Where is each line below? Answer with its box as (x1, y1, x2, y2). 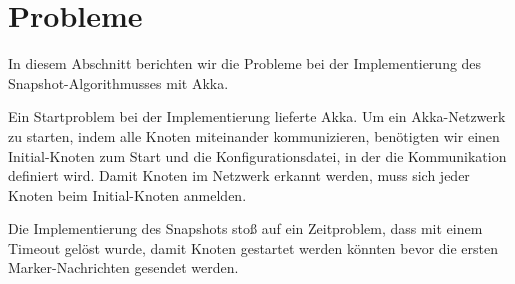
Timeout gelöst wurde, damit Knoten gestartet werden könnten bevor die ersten (8, 237, 499, 258)
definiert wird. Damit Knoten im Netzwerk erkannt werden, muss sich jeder (8, 165, 470, 186)
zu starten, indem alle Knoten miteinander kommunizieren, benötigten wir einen (8, 125, 500, 146)
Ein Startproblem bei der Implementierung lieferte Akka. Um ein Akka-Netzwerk (8, 106, 506, 127)
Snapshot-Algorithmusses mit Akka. (8, 72, 229, 93)
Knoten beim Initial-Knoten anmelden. (8, 184, 247, 205)
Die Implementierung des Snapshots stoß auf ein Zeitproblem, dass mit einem (8, 218, 483, 239)
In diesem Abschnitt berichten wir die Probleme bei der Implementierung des (8, 53, 482, 74)
